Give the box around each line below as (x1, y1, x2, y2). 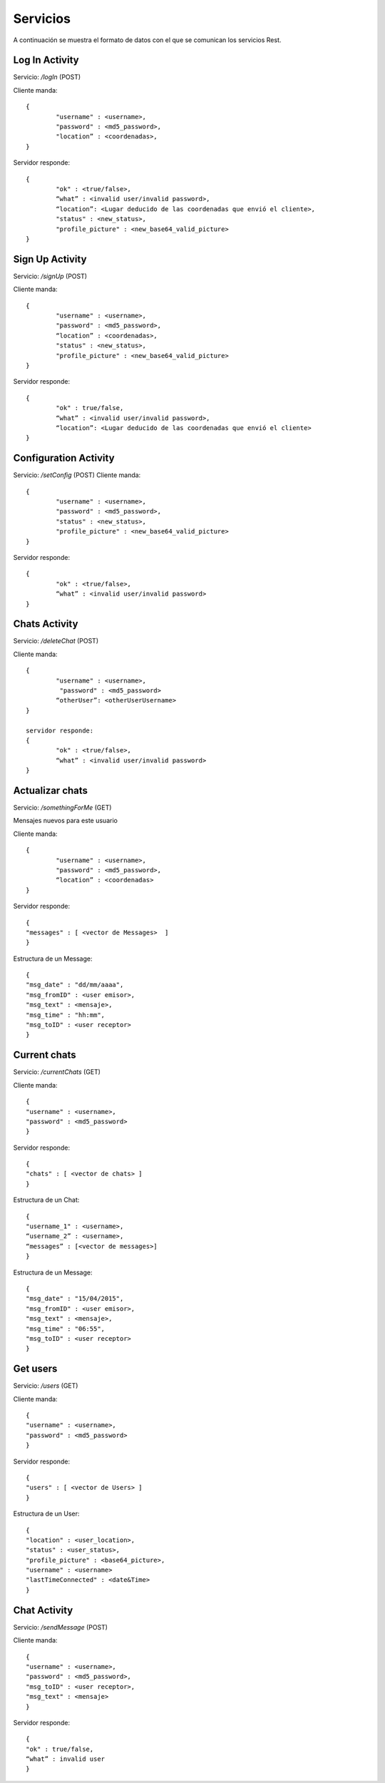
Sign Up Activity (13, 253, 87, 265)
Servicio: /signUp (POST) (13, 272, 88, 280)
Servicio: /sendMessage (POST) (13, 1623, 108, 1631)
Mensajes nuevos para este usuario (13, 817, 118, 825)
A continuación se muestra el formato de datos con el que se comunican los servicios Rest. (13, 36, 282, 44)
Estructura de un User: (13, 1509, 80, 1518)
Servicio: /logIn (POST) (13, 73, 81, 81)
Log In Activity (13, 54, 79, 66)
